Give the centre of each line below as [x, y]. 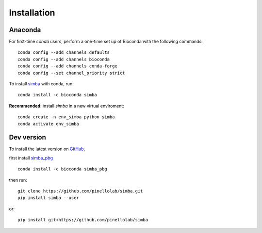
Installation [32, 13]
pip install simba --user [49, 198]
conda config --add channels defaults [64, 53]
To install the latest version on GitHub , [47, 149]
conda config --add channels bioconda [64, 59]
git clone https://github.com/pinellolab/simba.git [80, 191]
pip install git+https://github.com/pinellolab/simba [83, 220]
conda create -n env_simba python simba [66, 117]
